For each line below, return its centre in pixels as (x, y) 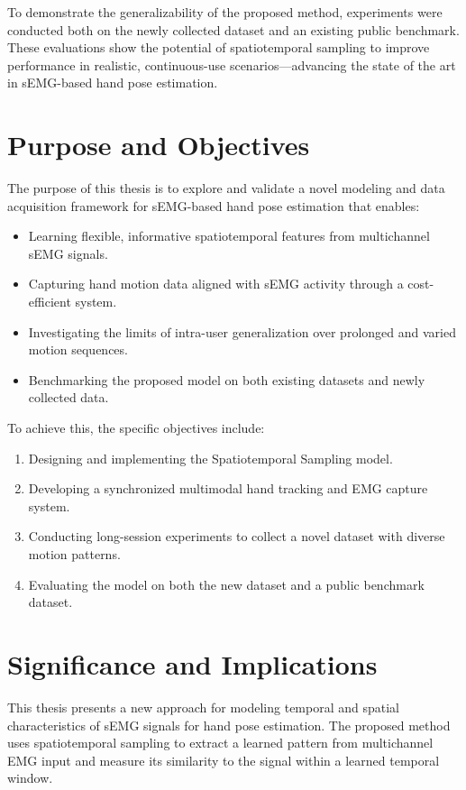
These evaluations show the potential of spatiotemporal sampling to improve (219, 47)
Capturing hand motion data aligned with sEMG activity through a (216, 284)
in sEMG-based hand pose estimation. (113, 83)
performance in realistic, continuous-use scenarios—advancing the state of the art (232, 64)
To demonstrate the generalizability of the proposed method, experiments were (225, 12)
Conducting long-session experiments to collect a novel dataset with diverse (237, 536)
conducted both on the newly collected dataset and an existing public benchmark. (233, 29)
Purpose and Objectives (159, 145)
